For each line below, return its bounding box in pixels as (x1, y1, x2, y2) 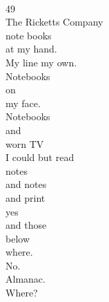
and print (6, 190, 46, 205)
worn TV (6, 136, 44, 151)
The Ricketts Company (6, 15, 103, 29)
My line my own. (6, 55, 77, 69)
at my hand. (6, 41, 57, 56)
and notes (6, 177, 47, 191)
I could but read (6, 150, 75, 164)
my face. (6, 95, 41, 110)
